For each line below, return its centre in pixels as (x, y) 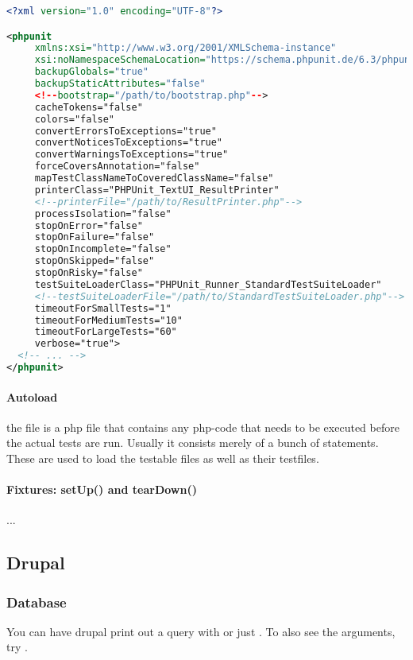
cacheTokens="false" (89, 107)
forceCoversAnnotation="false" (117, 167)
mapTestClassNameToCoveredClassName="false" (154, 179)
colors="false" (75, 119)
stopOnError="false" (89, 225)
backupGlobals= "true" (91, 72)
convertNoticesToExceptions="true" (129, 143)
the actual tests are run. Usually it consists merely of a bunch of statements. (193, 443)
